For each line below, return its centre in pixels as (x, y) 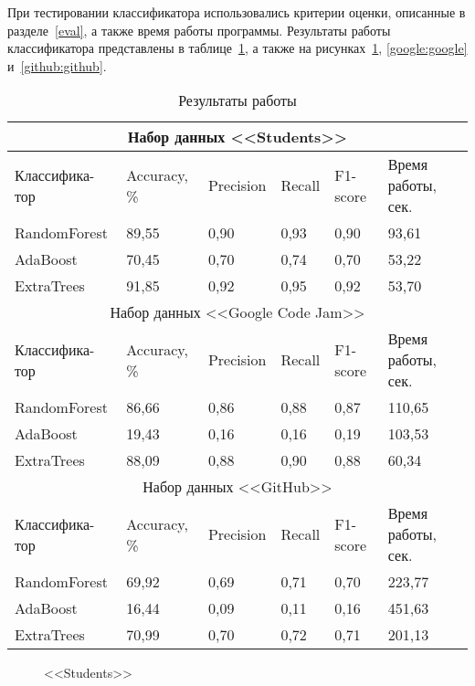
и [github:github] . (57, 65)
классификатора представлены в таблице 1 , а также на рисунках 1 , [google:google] (237, 48)
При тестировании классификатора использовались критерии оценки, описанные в (237, 12)
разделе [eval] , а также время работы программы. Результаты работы (199, 30)
